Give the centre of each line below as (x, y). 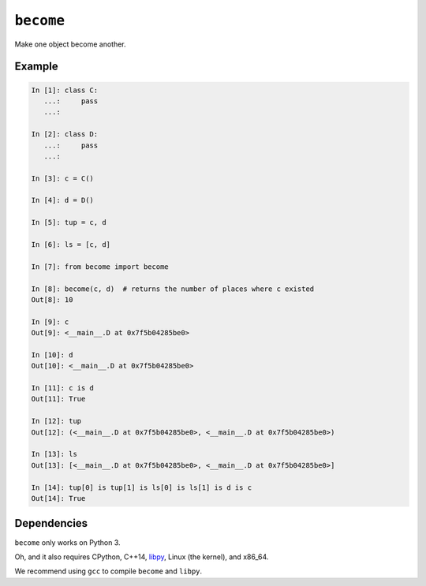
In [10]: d (52, 355)
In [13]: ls (54, 454)
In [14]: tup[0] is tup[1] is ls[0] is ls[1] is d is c (142, 487)
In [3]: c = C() (63, 178)
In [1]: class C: (65, 90)
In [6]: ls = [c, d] (71, 245)
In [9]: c (50, 322)
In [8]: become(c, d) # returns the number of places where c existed (173, 289)
